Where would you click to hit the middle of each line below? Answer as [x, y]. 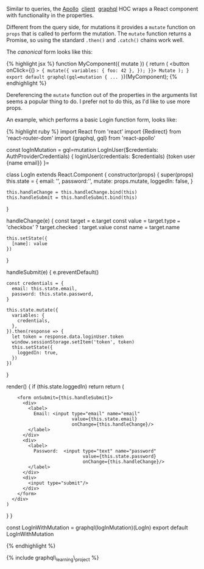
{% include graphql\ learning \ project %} [53, 559]
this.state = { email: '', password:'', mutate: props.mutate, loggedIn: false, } [100, 181]
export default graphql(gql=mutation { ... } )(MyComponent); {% [92, 77]
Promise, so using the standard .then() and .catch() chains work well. [95, 40]
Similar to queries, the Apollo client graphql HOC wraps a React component [102, 9]
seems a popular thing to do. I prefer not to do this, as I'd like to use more [98, 101]
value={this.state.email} [104, 419]
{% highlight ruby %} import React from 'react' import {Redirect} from [94, 131]
